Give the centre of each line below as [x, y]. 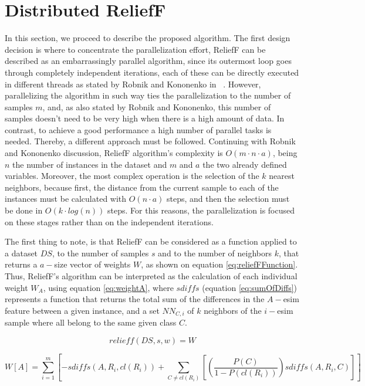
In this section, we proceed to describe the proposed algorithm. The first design [148, 38]
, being [285, 153]
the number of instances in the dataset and [90, 164]
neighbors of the [233, 310]
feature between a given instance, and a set [82, 310]
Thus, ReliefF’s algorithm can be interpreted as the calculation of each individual [151, 276]
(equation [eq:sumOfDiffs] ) [250, 287]
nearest [282, 176]
